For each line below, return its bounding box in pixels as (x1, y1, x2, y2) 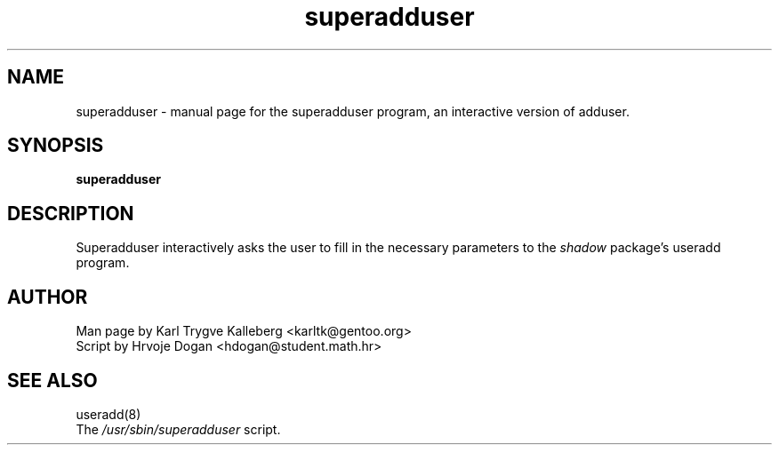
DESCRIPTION (7, 202, 134, 225)
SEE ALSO (7, 369, 98, 392)
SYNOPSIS (7, 134, 104, 157)
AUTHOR (7, 285, 88, 308)
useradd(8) (76, 406, 141, 422)
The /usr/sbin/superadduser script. (76, 421, 281, 437)
